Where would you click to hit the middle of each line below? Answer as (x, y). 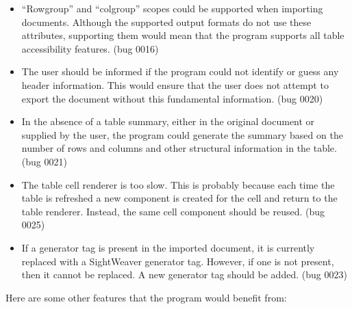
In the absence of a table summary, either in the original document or (168, 121)
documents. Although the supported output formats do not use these (166, 22)
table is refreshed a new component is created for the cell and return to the (179, 198)
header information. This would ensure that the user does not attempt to (175, 84)
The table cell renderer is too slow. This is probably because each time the (178, 184)
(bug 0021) (44, 161)
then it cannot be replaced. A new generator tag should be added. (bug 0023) (184, 274)
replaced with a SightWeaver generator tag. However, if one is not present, (178, 261)
